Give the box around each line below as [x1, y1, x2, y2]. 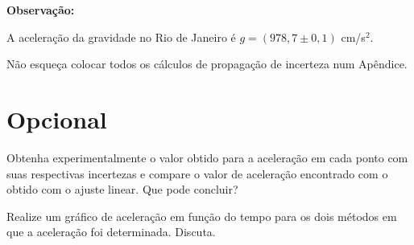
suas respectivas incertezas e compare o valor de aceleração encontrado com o [6, 165, 388, 182]
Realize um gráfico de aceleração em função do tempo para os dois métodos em [6, 207, 397, 224]
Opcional [6, 102, 107, 135]
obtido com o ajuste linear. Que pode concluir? [6, 181, 238, 198]
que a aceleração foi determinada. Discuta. [6, 223, 216, 240]
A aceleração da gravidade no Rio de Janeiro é [6, 28, 236, 45]
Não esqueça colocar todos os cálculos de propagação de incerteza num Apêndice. [6, 55, 408, 72]
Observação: [6, 2, 75, 18]
